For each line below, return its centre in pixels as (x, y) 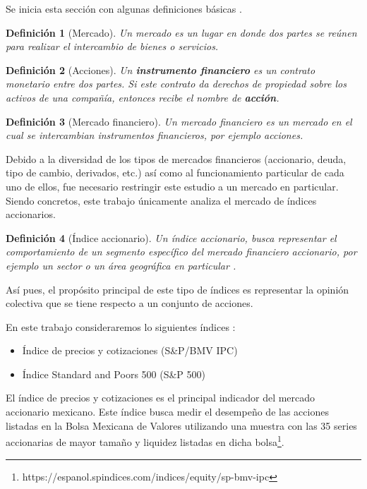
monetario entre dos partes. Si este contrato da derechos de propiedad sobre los (176, 84)
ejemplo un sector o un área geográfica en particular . (121, 265)
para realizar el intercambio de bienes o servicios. (112, 46)
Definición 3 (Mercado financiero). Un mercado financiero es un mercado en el (179, 121)
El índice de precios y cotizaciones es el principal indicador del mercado (161, 398)
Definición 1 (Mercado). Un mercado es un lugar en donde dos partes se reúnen (181, 32)
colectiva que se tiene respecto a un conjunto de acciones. (130, 303)
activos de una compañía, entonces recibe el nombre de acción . (143, 97)
